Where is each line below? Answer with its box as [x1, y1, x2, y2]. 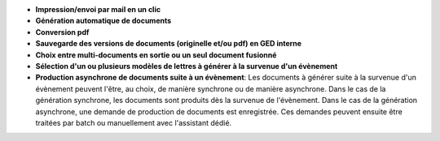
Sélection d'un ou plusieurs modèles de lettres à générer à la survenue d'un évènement [35, 61, 338, 70]
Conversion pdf [35, 27, 90, 36]
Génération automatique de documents [35, 16, 172, 26]
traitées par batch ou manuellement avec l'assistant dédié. [35, 117, 232, 127]
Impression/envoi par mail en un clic [35, 5, 161, 14]
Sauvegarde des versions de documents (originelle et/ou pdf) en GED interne [35, 39, 301, 49]
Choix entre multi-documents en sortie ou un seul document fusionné [35, 49, 277, 60]
